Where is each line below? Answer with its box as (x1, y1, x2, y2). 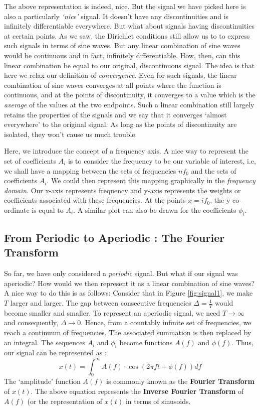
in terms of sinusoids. (125, 395, 191, 406)
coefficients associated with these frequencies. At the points (4, 195, 186, 205)
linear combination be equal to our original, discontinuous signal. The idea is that (4, 60, 255, 70)
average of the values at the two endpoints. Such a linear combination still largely (4, 99, 254, 109)
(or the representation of (27, 395, 103, 406)
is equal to (32, 204, 64, 215)
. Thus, (231, 337, 253, 347)
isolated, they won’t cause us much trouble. (4, 128, 137, 139)
